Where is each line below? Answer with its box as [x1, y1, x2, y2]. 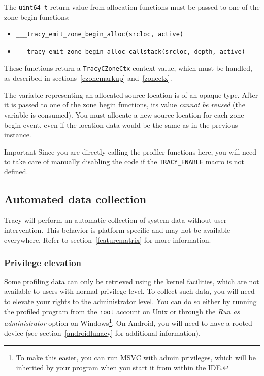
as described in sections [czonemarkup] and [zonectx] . [4, 72, 172, 83]
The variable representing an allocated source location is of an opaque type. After [4, 89, 258, 100]
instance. [4, 129, 31, 140]
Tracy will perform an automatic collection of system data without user [4, 214, 227, 225]
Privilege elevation [4, 256, 81, 269]
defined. [4, 166, 28, 177]
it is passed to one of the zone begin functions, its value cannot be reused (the [4, 99, 245, 110]
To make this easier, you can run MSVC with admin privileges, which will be [16, 352, 256, 363]
